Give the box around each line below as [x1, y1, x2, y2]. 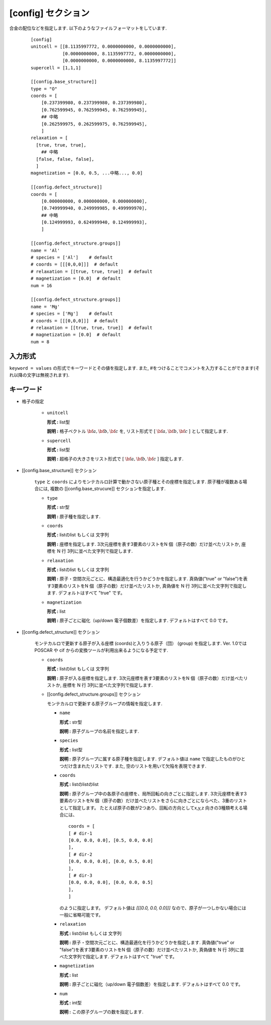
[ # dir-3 [68, 873, 92, 878]
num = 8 [31, 339, 50, 345]
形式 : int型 [59, 999, 82, 1005]
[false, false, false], [36, 156, 95, 162]
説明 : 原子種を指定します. [47, 513, 100, 519]
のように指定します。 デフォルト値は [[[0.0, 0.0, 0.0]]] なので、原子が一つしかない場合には [59, 904, 246, 911]
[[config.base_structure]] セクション [22, 467, 97, 473]
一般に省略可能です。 [59, 912, 103, 918]
